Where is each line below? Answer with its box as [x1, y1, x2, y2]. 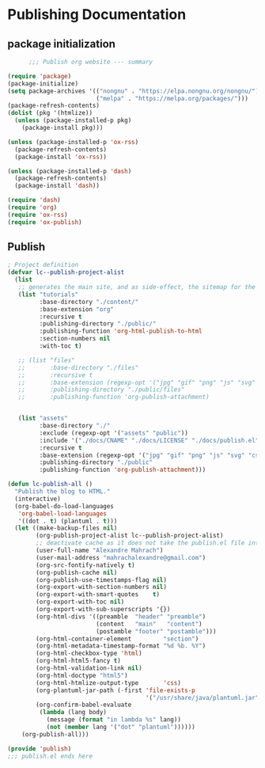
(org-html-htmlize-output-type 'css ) [36, 679, 181, 686]
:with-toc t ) [39, 342, 82, 350]
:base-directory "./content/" [39, 298, 139, 306]
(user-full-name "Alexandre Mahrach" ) [36, 546, 164, 555]
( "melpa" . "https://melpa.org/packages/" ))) [95, 94, 248, 102]
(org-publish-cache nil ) [36, 568, 118, 576]
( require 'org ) [7, 203, 58, 211]
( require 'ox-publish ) [7, 218, 82, 226]
